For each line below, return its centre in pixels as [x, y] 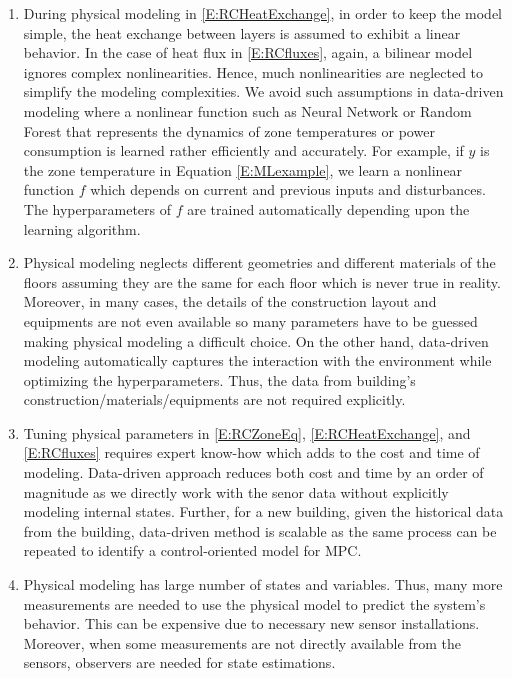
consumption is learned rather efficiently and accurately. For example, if [243, 150]
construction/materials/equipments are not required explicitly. [214, 399]
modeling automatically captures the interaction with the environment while [257, 360]
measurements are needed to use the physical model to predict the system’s [254, 603]
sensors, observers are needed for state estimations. [179, 662]
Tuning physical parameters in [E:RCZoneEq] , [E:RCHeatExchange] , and [247, 432]
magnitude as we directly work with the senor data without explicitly [236, 491]
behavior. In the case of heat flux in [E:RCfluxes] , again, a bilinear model [248, 52]
